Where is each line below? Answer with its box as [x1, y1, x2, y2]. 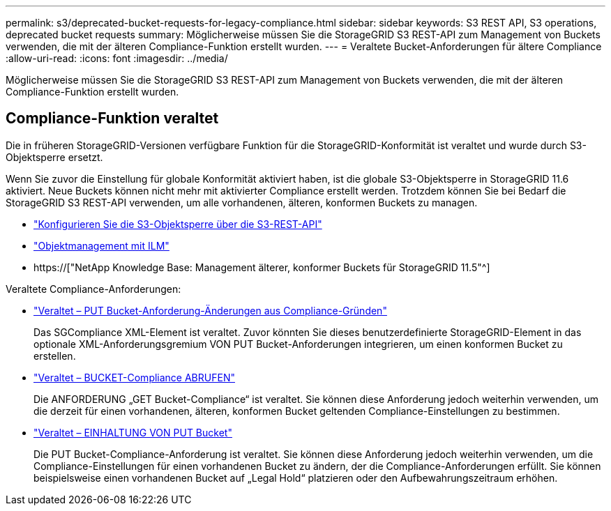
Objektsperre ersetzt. [6, 151, 103, 163]
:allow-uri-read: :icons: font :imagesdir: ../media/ [6, 52, 228, 64]
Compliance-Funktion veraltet [6, 109, 219, 128]
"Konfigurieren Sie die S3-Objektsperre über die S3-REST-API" [33, 218, 322, 230]
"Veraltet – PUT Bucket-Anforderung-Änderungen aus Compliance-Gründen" [33, 304, 387, 316]
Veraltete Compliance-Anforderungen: [6, 282, 181, 295]
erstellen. [33, 349, 76, 362]
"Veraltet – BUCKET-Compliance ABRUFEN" [33, 371, 235, 383]
